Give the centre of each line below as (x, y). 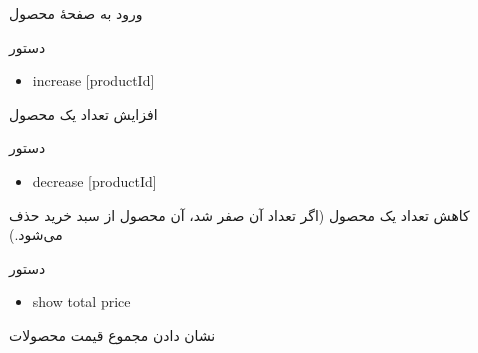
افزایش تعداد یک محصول (83, 113)
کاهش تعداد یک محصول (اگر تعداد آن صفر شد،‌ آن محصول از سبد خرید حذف (239, 214)
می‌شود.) (36, 234)
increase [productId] (93, 80)
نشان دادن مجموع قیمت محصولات (112, 334)
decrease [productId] (94, 180)
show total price (81, 301)
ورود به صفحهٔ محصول (76, 13)
